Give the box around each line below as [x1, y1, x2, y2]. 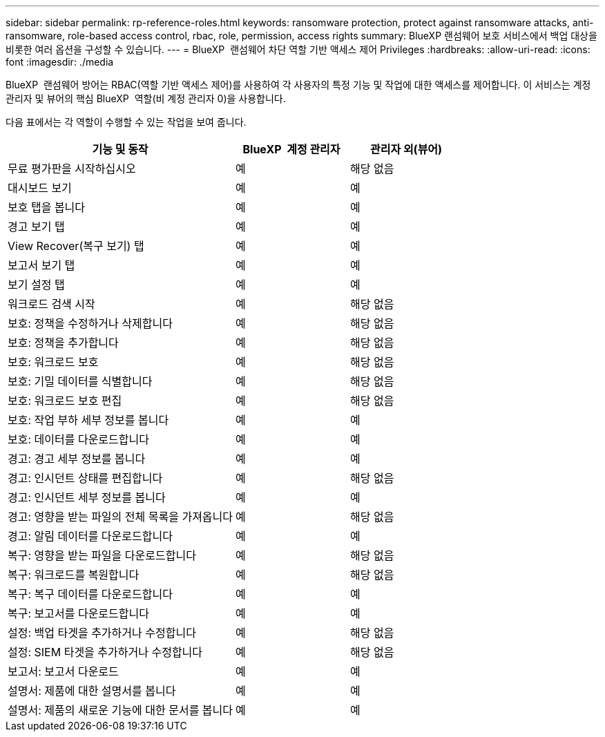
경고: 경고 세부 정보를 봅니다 [8, 452, 146, 466]
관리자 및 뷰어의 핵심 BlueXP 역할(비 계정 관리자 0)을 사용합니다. [6, 93, 286, 104]
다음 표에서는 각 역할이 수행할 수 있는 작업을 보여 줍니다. [6, 116, 247, 128]
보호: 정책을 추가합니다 [8, 336, 119, 350]
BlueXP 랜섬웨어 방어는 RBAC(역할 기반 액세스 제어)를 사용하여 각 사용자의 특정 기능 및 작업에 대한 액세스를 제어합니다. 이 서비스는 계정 [6, 79, 591, 90]
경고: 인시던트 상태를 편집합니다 [8, 471, 163, 485]
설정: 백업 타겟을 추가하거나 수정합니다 [8, 626, 196, 640]
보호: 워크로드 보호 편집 [8, 394, 122, 408]
